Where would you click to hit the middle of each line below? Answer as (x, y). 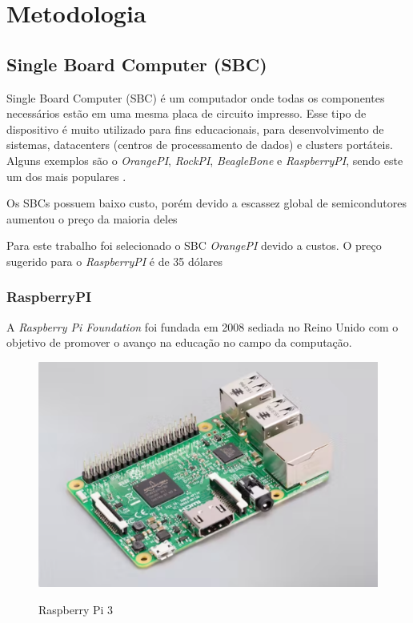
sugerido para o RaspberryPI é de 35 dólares (114, 261)
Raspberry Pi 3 (76, 609)
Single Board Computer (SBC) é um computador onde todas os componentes (196, 97)
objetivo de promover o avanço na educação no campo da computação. (179, 342)
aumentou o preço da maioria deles (92, 218)
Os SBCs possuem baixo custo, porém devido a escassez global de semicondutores (206, 203)
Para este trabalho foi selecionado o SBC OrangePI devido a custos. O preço (194, 245)
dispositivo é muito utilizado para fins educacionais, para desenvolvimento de (195, 129)
